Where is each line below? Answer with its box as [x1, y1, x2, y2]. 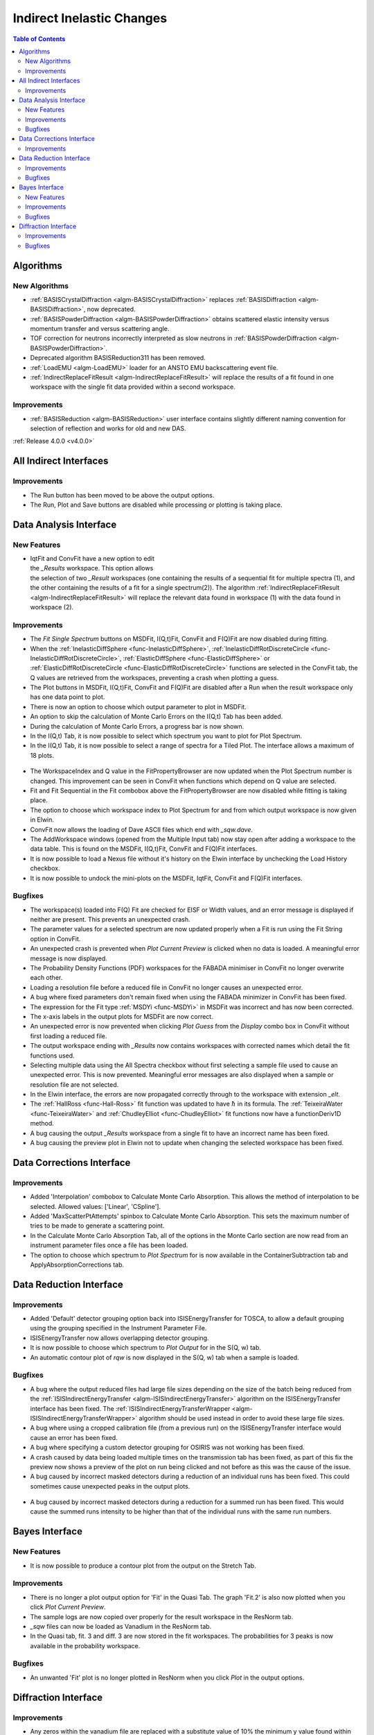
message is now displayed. [30, 954, 107, 963]
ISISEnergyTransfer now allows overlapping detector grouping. [30, 1333, 209, 1342]
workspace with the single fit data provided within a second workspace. [30, 382, 235, 391]
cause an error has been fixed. [30, 1433, 118, 1441]
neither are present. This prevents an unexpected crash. [30, 915, 190, 924]
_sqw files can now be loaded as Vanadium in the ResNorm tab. [30, 1622, 212, 1630]
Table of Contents [12, 35, 66, 43]
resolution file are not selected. [30, 1080, 119, 1089]
